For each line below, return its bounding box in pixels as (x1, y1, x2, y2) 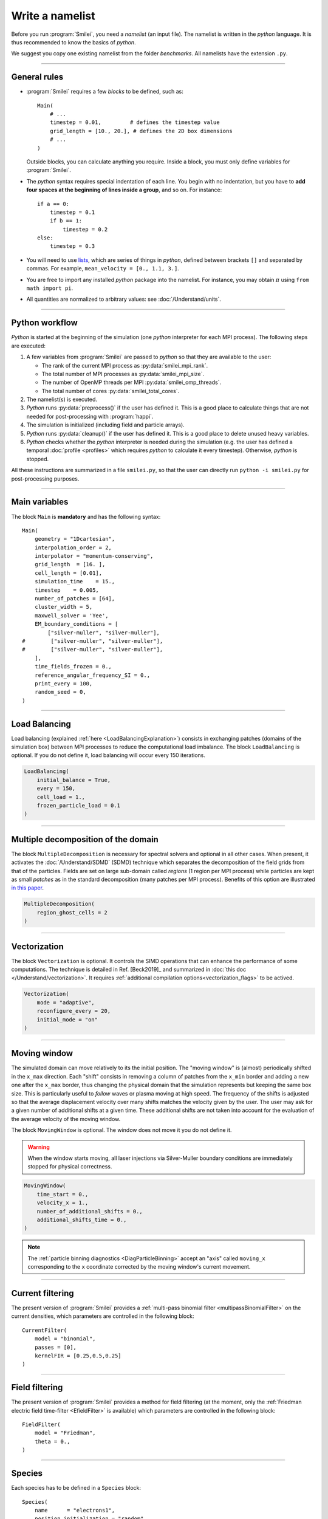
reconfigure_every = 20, (36, 1007, 111, 1015)
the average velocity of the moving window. (11, 1115, 121, 1122)
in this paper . (11, 884, 44, 891)
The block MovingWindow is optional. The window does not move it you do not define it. (11, 1126, 232, 1134)
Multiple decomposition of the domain (11, 834, 159, 845)
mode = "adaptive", (36, 999, 95, 1006)
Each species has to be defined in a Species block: (11, 1484, 142, 1492)
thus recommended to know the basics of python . (11, 38, 136, 46)
